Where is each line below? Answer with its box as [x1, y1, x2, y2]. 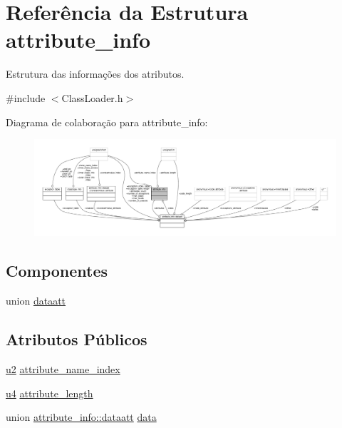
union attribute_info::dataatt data [6, 409, 157, 424]
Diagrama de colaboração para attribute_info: [6, 114, 208, 129]
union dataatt [6, 293, 66, 308]
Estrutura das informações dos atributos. [6, 66, 185, 81]
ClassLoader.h [61, 90, 123, 105]
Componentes [6, 260, 108, 282]
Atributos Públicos [6, 328, 147, 350]
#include [6, 90, 46, 105]
